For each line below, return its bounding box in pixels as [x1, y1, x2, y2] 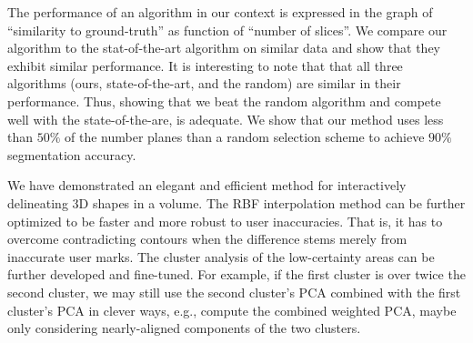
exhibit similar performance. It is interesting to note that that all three [7, 55, 403, 75]
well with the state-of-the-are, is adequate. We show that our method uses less [7, 109, 444, 128]
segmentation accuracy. [7, 145, 136, 164]
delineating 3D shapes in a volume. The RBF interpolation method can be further [7, 193, 466, 212]
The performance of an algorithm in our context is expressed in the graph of [7, 3, 433, 21]
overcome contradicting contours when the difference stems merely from [7, 229, 408, 248]
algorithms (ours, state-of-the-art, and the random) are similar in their [7, 74, 401, 93]
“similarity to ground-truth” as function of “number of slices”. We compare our [7, 20, 448, 39]
